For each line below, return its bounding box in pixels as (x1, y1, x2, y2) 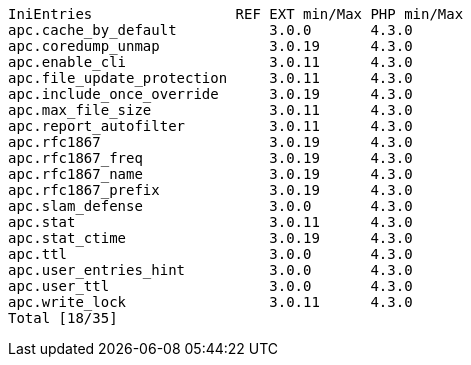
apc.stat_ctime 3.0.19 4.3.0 (8, 230, 413, 246)
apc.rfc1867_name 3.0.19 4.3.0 (8, 166, 413, 182)
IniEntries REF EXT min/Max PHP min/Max (8, 6, 464, 22)
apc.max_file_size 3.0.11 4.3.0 (8, 102, 413, 118)
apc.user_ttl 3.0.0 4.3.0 (8, 278, 413, 294)
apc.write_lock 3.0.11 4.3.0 (8, 294, 413, 310)
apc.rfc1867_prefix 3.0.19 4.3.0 (8, 182, 413, 198)
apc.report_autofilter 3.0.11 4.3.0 (8, 118, 413, 134)
